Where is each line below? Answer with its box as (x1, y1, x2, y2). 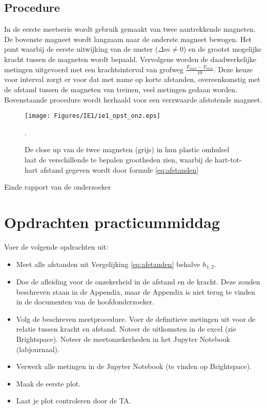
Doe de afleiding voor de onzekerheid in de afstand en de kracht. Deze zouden (16, 276, 260, 287)
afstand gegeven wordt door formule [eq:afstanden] (40, 164, 199, 175)
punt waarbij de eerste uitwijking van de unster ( (4, 44, 158, 54)
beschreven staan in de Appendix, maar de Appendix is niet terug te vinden (16, 286, 255, 297)
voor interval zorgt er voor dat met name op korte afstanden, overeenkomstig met (4, 74, 260, 85)
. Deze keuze (213, 64, 253, 74)
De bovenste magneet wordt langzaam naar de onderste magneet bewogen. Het (4, 33, 252, 44)
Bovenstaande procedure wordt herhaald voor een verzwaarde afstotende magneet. (4, 94, 262, 105)
